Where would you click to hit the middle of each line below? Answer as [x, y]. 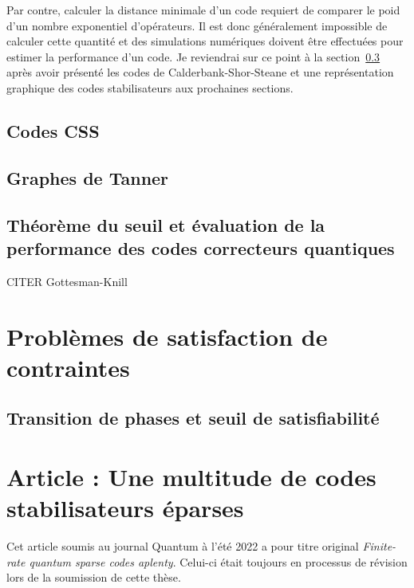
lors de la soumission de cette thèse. [94, 577]
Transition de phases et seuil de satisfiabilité [193, 418]
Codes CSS [53, 130]
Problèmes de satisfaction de [167, 336]
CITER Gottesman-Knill [67, 281]
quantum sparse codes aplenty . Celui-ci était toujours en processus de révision [218, 561]
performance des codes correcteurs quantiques [201, 247]
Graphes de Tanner [88, 177]
